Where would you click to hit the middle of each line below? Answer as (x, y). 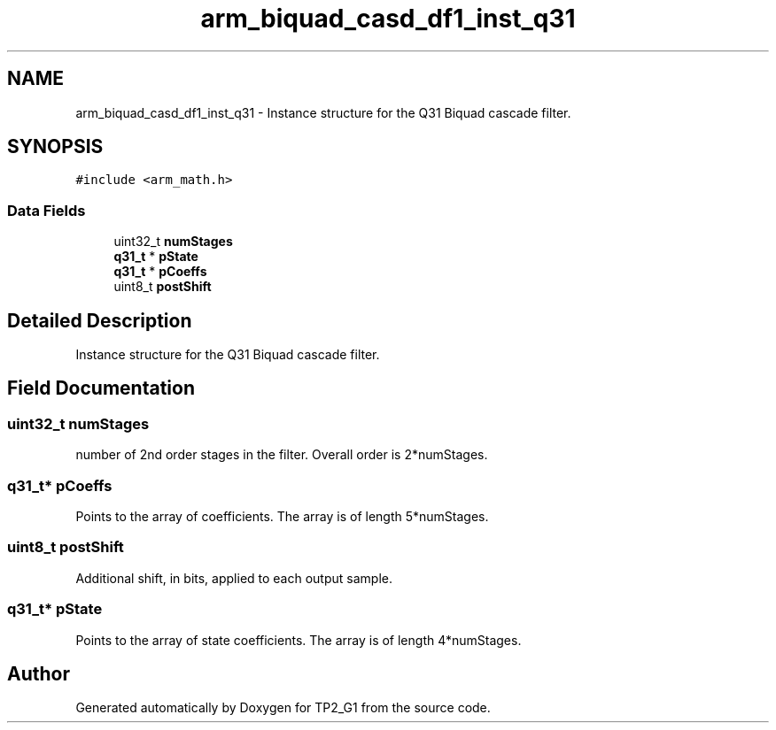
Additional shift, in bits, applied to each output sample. (234, 578)
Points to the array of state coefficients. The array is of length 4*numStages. (299, 640)
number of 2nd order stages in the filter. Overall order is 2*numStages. (282, 455)
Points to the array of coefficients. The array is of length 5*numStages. (282, 516)
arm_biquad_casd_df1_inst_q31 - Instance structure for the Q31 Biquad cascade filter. (323, 112)
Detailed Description (100, 320)
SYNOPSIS (55, 147)
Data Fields (47, 210)
